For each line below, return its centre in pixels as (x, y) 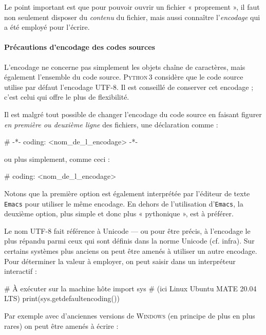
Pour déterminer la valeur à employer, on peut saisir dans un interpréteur (120, 261)
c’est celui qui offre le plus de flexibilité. (67, 97)
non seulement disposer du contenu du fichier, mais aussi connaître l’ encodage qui (132, 17)
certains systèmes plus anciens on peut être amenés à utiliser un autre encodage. (131, 250)
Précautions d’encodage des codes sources (80, 47)
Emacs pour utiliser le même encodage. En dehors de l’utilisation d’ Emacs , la (124, 203)
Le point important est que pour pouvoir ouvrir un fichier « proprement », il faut (132, 7)
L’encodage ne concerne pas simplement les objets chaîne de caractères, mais (125, 67)
